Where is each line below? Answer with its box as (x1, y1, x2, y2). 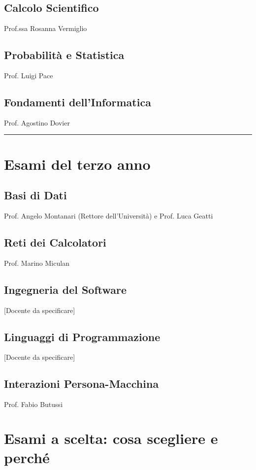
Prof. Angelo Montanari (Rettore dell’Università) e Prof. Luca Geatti (4, 210, 213, 220)
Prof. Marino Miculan (4, 257, 69, 268)
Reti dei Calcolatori (4, 234, 106, 250)
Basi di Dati (4, 188, 67, 203)
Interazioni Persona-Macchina (4, 376, 159, 391)
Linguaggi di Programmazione (4, 329, 160, 344)
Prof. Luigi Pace (4, 70, 53, 80)
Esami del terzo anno (4, 154, 151, 174)
